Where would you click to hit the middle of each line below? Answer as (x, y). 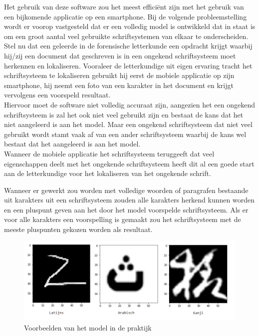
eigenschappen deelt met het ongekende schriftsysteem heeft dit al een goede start (129, 163)
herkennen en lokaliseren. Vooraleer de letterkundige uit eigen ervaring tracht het (128, 65)
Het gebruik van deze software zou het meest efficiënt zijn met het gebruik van (124, 6)
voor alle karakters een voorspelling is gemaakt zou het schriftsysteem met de (123, 219)
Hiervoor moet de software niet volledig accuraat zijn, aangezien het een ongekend (130, 104)
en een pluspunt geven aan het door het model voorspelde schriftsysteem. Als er (126, 209)
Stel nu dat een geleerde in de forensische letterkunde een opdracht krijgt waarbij (128, 46)
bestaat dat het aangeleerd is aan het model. (72, 144)
